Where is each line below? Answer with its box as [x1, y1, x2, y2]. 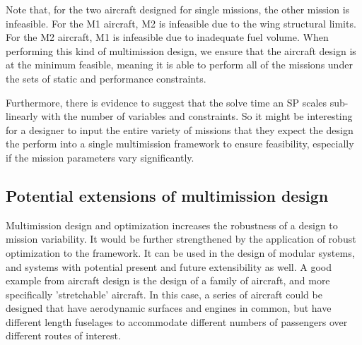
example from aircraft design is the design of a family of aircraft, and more [6, 273, 330, 288]
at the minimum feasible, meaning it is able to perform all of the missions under [6, 57, 353, 72]
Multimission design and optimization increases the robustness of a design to [6, 217, 338, 232]
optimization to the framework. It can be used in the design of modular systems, [6, 245, 355, 260]
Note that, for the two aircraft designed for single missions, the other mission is [6, 2, 350, 16]
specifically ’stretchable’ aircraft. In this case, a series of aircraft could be [6, 286, 322, 301]
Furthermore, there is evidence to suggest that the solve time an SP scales [6, 95, 327, 109]
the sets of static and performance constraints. [6, 71, 206, 85]
